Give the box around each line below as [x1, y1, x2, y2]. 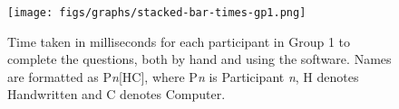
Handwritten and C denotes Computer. [7, 85, 226, 104]
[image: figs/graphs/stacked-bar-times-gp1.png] [7, 6, 307, 19]
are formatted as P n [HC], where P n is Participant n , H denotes [7, 67, 359, 86]
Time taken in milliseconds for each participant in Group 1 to [7, 32, 350, 50]
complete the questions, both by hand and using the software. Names [7, 50, 392, 68]
